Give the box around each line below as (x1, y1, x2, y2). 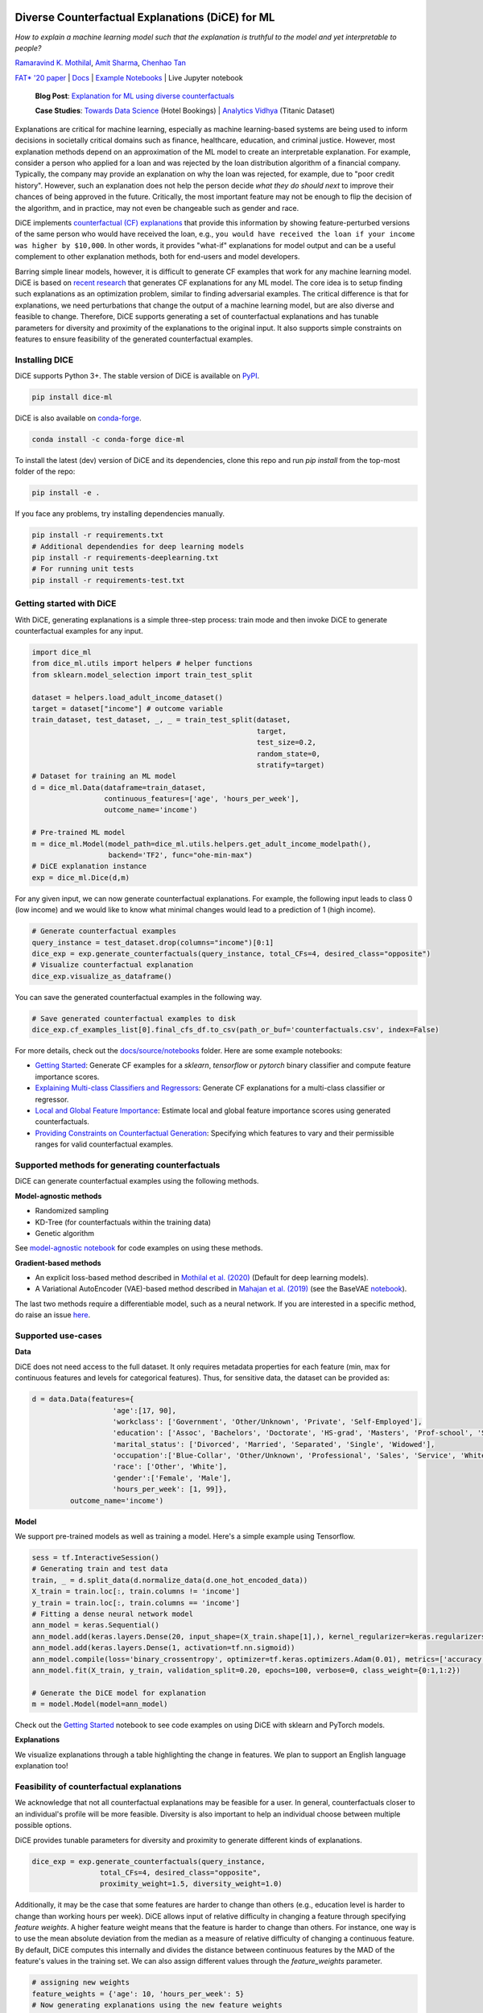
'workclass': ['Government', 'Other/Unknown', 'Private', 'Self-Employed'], (112, 1417, 423, 1426)
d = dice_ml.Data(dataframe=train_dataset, (31, 783, 207, 792)
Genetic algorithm (35, 1228, 95, 1238)
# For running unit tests (31, 564, 134, 573)
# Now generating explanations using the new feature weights (31, 2001, 283, 2010)
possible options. (14, 1821, 72, 1830)
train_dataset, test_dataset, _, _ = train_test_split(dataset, (31, 715, 291, 725)
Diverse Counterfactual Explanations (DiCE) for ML (14, 10, 275, 24)
